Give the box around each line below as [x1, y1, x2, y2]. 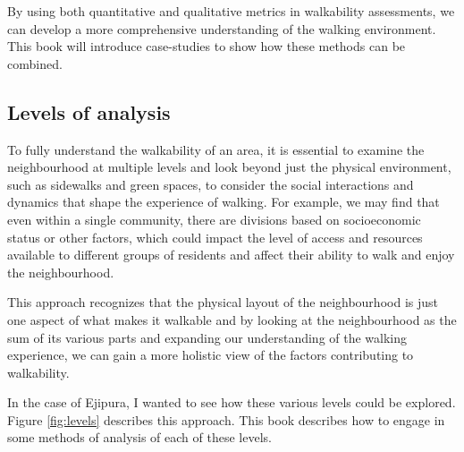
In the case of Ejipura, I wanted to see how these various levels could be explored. [7, 393, 456, 412]
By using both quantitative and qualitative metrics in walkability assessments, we [7, 2, 455, 20]
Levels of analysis [7, 98, 171, 125]
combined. [7, 54, 63, 72]
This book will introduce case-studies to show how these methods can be [7, 37, 406, 55]
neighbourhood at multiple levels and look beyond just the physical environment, [7, 158, 451, 176]
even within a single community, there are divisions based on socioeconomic [7, 209, 421, 228]
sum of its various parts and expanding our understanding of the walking [7, 328, 408, 346]
